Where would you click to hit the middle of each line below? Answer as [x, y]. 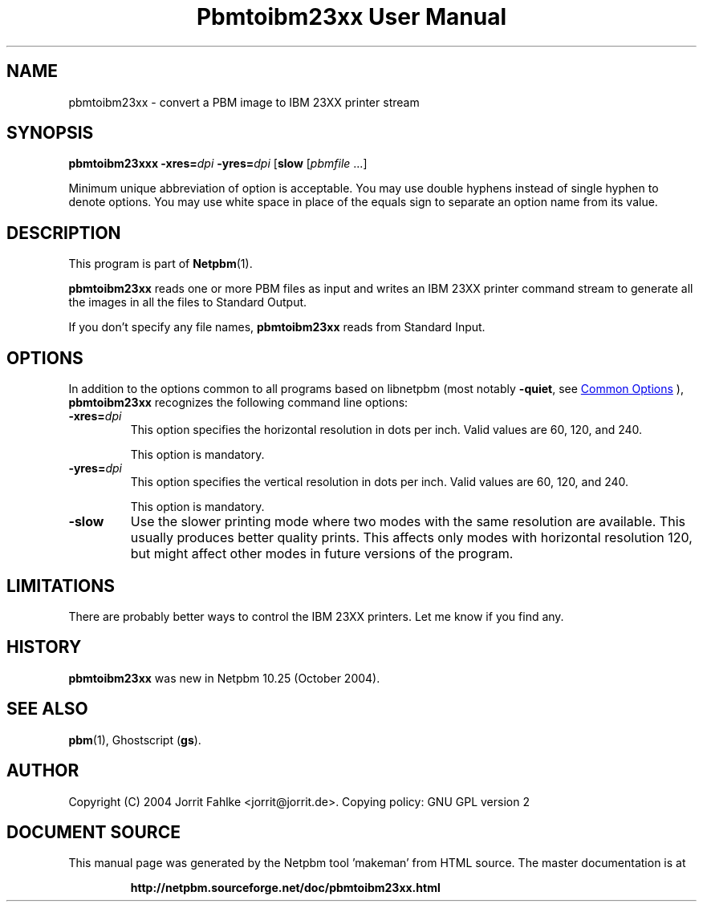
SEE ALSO [47, 709]
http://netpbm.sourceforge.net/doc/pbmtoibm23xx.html [285, 888]
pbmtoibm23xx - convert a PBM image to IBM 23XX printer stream [244, 102]
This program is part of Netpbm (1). [161, 264]
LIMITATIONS [61, 586]
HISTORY [44, 647]
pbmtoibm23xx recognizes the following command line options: [238, 403]
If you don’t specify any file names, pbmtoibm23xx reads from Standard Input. [277, 327]
